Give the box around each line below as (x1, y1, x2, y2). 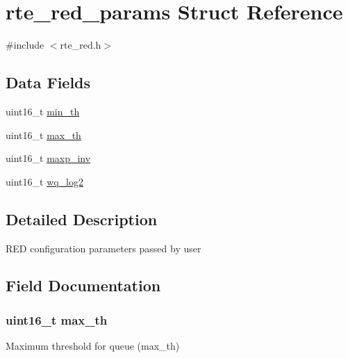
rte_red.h (60, 38, 101, 52)
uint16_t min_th (6, 104, 80, 118)
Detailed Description (6, 208, 158, 229)
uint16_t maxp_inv (6, 151, 91, 165)
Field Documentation (6, 275, 161, 296)
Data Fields (6, 72, 91, 93)
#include (6, 38, 44, 52)
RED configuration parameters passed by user (6, 241, 201, 255)
